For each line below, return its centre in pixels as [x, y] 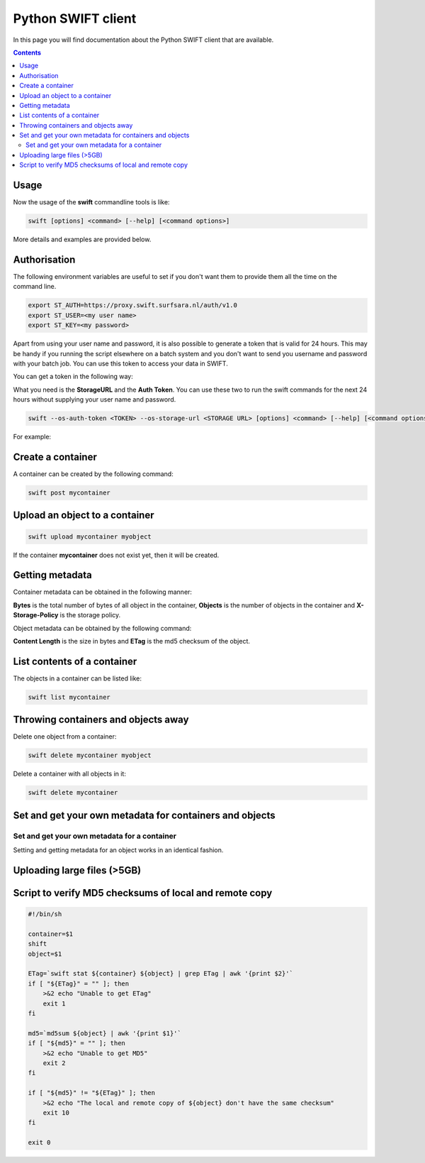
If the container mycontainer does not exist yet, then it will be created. [116, 555]
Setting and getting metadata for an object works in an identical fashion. [118, 850]
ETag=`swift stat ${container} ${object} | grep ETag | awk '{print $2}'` [161, 974]
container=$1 [51, 934]
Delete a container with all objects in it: [70, 774]
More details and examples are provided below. [82, 239]
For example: [32, 437]
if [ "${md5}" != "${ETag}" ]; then [92, 1093]
